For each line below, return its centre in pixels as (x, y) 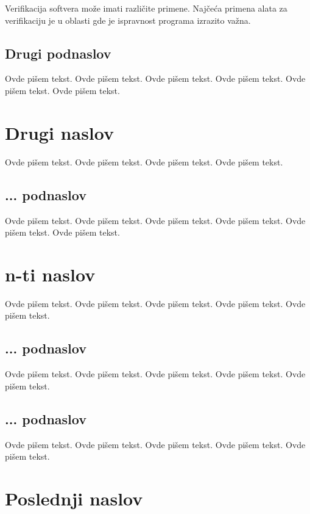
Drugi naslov (60, 132)
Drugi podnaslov (58, 53)
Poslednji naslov (74, 498)
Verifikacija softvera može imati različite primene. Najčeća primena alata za (146, 8)
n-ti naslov (50, 274)
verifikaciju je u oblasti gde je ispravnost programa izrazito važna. (128, 20)
